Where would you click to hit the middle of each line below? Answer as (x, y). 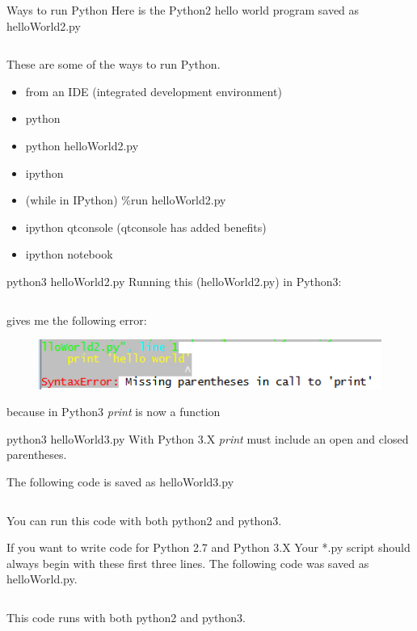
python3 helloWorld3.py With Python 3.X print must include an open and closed (208, 438)
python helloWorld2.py (82, 145)
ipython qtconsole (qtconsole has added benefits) (146, 227)
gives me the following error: (77, 320)
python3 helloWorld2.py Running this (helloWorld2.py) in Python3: (174, 281)
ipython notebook (69, 254)
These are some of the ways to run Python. (114, 64)
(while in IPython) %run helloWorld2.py (126, 200)
